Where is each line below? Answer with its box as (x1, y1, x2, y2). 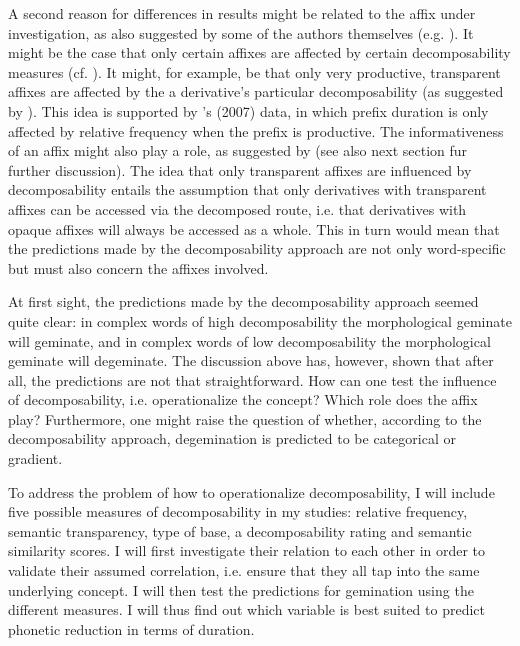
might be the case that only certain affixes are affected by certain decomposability (8, 42, 511, 63)
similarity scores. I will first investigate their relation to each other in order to (8, 540, 486, 561)
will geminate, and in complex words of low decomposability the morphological (8, 330, 491, 351)
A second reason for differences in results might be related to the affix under (8, 3, 476, 23)
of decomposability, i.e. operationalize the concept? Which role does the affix (8, 389, 478, 410)
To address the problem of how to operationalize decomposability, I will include (8, 481, 495, 502)
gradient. (8, 448, 63, 469)
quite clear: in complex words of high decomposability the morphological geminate (8, 310, 512, 331)
